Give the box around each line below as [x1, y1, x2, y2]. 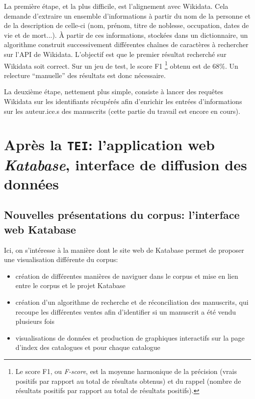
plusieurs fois [15, 316, 55, 326]
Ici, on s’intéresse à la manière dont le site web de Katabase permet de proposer [4, 244, 244, 255]
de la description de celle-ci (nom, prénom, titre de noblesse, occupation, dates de [4, 20, 249, 30]
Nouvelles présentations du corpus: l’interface [4, 207, 240, 222]
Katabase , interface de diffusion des [4, 154, 247, 175]
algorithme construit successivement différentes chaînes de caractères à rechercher [4, 39, 249, 50]
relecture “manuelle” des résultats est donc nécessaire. [4, 70, 166, 80]
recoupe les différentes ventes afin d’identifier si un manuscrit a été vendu [15, 306, 236, 317]
